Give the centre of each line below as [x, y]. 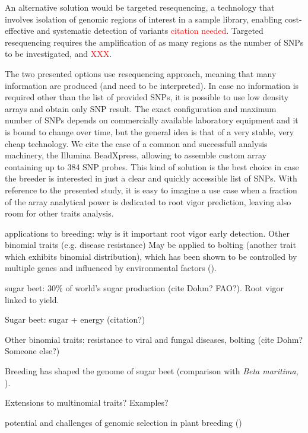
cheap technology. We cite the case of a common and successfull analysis [136, 143]
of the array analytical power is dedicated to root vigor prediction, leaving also [148, 201]
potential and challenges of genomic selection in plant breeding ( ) [123, 422]
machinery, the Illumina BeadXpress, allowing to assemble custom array [136, 155]
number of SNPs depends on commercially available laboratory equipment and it [152, 120]
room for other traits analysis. [59, 213]
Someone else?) [32, 351]
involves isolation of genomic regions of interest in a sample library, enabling [144, 19]
